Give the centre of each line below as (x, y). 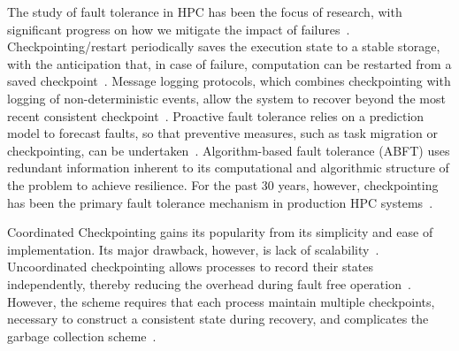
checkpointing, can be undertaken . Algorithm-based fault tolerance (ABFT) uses (229, 150)
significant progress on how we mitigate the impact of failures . (179, 29)
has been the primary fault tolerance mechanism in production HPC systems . (220, 202)
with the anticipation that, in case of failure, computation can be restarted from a (229, 63)
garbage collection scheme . (82, 336)
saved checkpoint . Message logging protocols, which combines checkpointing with (229, 81)
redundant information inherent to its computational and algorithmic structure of (228, 168)
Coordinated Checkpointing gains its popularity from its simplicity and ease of (220, 232)
